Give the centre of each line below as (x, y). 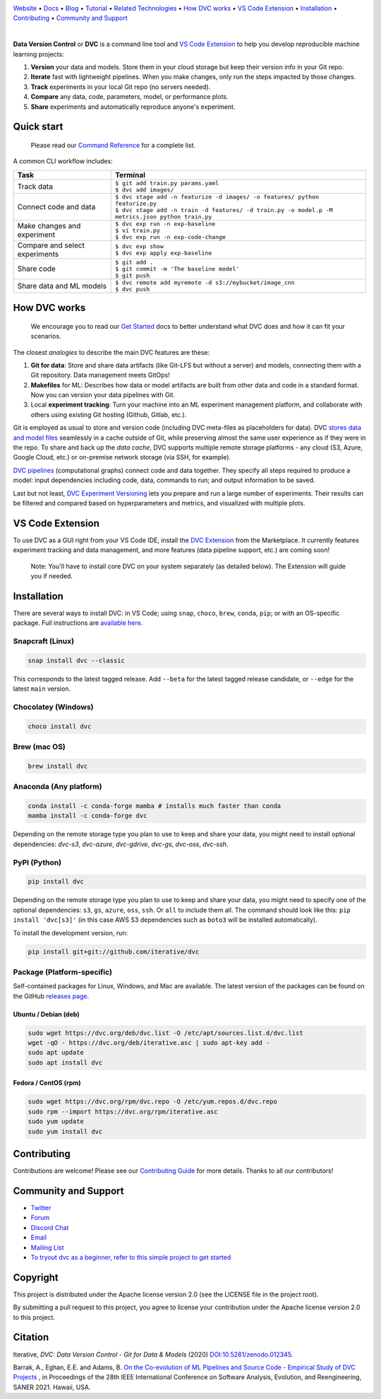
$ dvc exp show (139, 246)
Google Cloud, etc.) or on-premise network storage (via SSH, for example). (122, 457)
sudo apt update (56, 1053)
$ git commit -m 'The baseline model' (177, 269)
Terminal (131, 175)
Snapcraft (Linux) (43, 641)
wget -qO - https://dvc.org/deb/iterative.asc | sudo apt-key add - (149, 1043)
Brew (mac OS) (40, 747)
